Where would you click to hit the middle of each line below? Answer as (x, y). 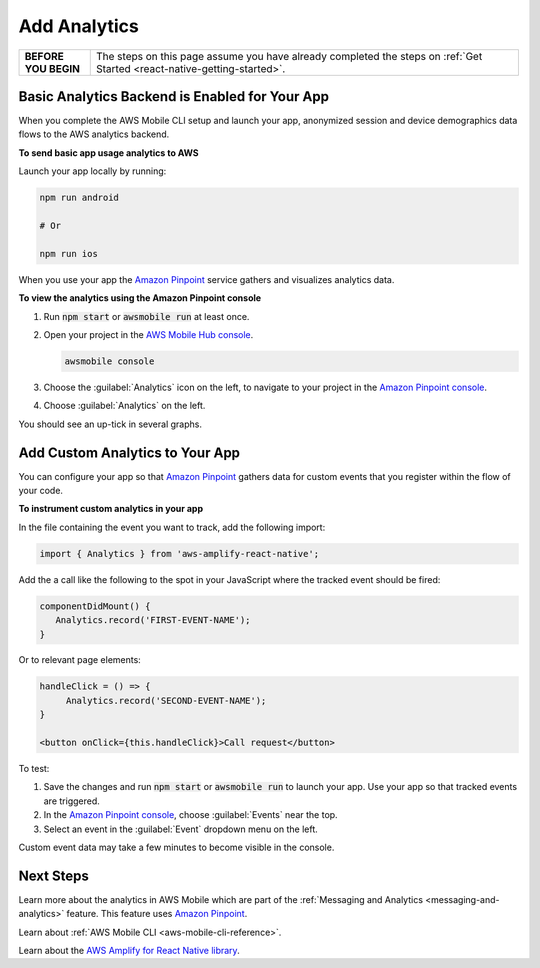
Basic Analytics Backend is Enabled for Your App (174, 96)
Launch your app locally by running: (92, 171)
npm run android (79, 198)
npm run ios (69, 253)
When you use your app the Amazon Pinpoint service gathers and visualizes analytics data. (206, 279)
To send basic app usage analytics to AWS (108, 152)
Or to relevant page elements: (80, 660)
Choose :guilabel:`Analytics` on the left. (124, 406)
